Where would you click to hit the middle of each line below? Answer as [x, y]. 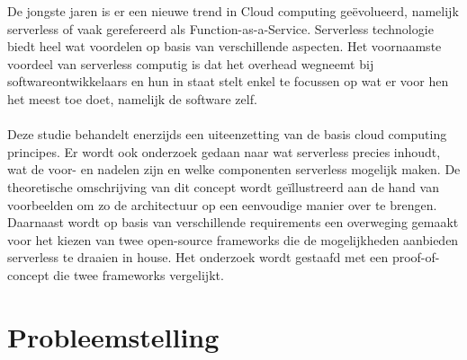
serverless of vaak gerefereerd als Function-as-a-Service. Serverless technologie [220, 28]
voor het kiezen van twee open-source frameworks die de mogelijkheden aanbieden [233, 239]
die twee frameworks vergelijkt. [139, 274]
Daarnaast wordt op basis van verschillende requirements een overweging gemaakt [233, 222]
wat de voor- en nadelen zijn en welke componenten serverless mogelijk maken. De [234, 169]
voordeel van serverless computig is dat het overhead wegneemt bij [191, 63]
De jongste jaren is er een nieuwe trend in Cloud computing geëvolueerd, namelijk [233, 11]
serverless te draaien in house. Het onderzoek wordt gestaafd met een [198, 257]
